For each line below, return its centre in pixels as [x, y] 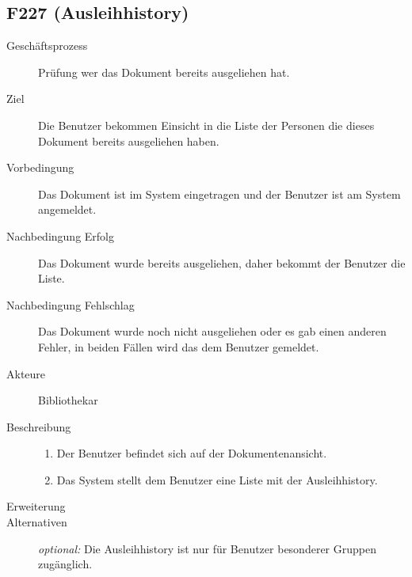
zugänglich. [65, 564]
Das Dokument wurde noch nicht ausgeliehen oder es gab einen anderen [212, 331]
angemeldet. [67, 209]
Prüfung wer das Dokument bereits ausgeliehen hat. [164, 72]
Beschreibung [39, 426]
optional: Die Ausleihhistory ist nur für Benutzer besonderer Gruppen [207, 548]
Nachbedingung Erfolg [60, 235]
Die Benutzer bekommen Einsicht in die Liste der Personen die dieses [206, 125]
